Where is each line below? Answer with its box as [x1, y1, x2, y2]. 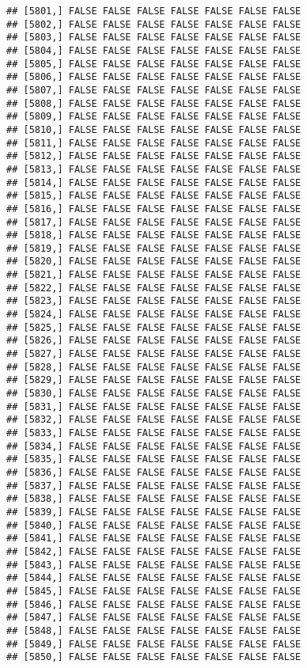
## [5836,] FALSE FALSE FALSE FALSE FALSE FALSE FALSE [6, 466, 301, 478]
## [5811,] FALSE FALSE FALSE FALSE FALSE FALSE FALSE [6, 137, 301, 149]
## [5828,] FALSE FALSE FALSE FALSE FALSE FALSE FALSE [6, 361, 301, 373]
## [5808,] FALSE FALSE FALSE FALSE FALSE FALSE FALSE [6, 97, 301, 109]
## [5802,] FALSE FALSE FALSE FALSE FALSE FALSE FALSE [6, 18, 301, 30]
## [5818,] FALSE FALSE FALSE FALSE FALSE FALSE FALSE [6, 230, 301, 241]
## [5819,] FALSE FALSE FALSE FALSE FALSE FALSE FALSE [6, 242, 301, 254]
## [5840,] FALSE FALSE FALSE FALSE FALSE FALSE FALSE [6, 519, 301, 531]
